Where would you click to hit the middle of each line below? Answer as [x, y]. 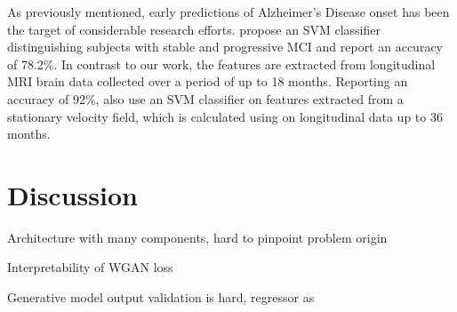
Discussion [72, 194]
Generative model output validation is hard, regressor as [161, 297]
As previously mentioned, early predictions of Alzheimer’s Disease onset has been [228, 12]
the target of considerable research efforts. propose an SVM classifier [194, 29]
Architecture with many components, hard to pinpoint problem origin [197, 237]
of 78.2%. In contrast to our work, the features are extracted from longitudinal [221, 64]
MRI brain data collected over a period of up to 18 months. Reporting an [208, 81]
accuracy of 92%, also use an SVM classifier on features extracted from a [205, 98]
